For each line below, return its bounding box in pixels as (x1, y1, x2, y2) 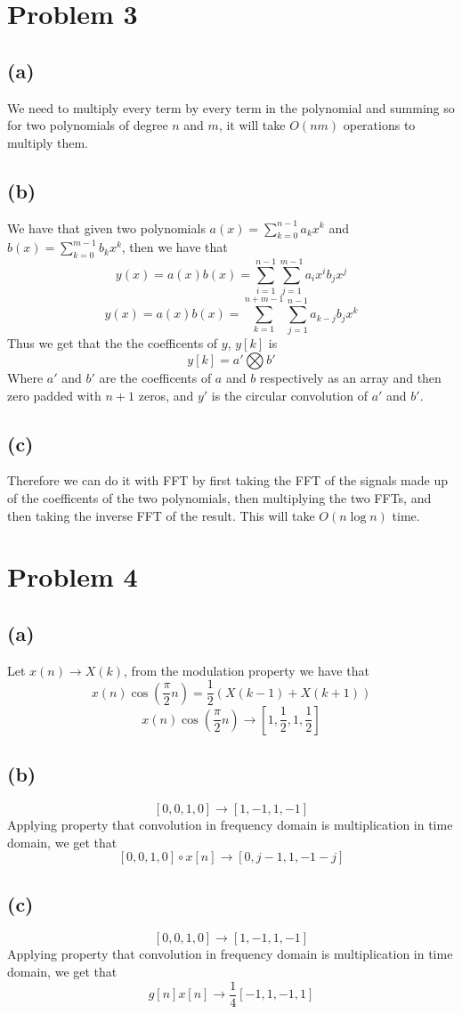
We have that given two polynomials (7, 218, 206, 237)
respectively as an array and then (259, 369, 442, 386)
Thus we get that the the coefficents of (7, 334, 218, 353)
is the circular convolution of (211, 385, 368, 404)
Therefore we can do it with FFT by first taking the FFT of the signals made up (7, 471, 448, 490)
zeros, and (138, 385, 194, 404)
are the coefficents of (99, 369, 212, 386)
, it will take (218, 116, 286, 134)
